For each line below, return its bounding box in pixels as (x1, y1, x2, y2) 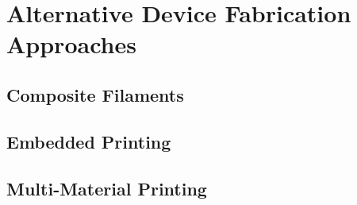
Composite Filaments (6, 82, 184, 106)
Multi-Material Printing (6, 176, 207, 200)
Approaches (6, 28, 136, 60)
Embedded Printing (6, 129, 171, 153)
